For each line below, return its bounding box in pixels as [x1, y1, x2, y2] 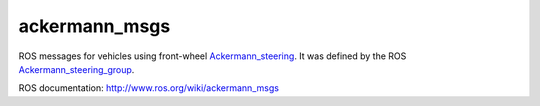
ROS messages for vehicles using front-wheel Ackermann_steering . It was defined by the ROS [18, 50, 407, 62]
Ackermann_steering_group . [18, 63, 135, 75]
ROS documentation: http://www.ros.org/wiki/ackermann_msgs [18, 82, 280, 94]
